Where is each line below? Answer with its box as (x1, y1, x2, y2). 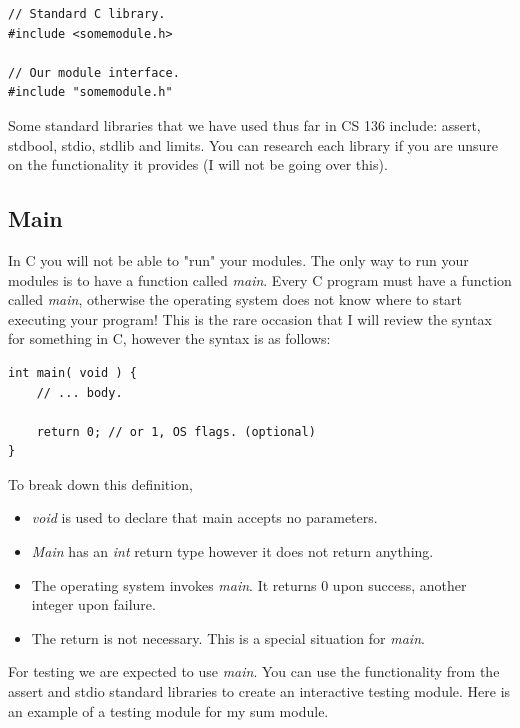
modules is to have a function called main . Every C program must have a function (8, 269, 512, 290)
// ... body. (36, 385, 123, 400)
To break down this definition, (8, 473, 193, 494)
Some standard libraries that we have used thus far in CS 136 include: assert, (8, 114, 481, 135)
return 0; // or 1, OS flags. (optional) (36, 424, 316, 439)
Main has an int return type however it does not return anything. (31, 541, 434, 562)
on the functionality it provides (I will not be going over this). (8, 154, 388, 175)
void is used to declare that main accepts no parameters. (31, 507, 378, 528)
